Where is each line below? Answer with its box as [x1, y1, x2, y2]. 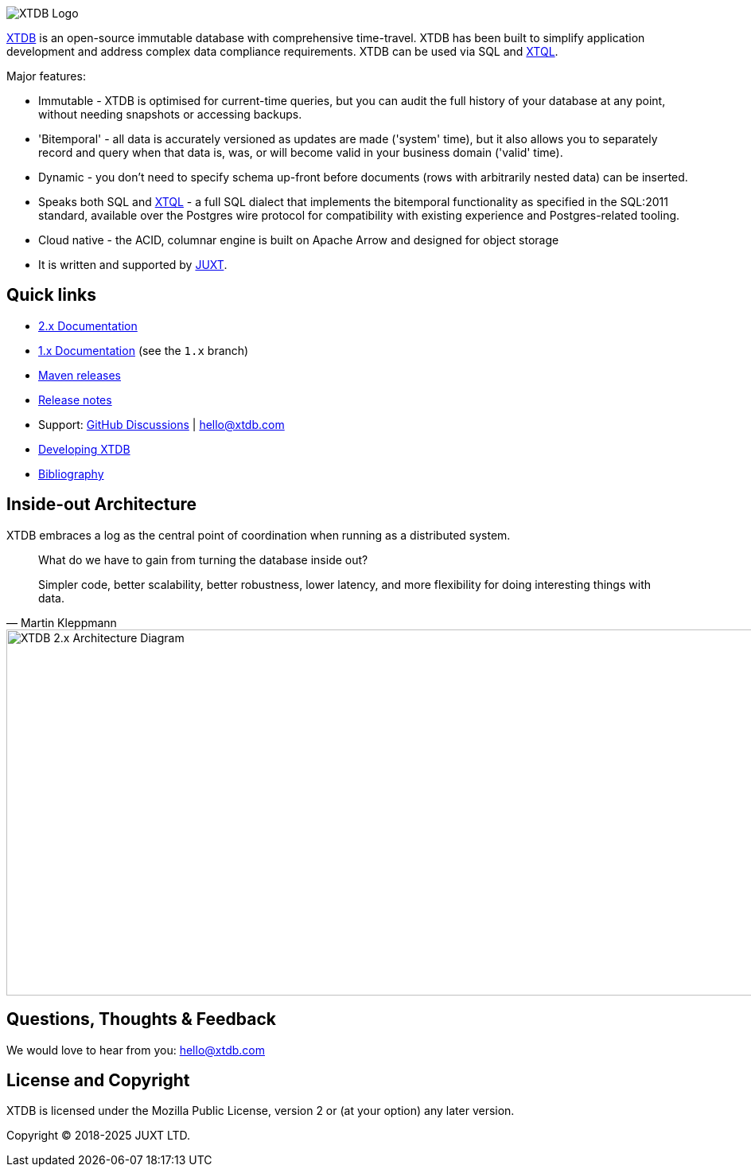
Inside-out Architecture [6, 494, 197, 515]
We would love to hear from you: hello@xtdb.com [6, 1042, 265, 1057]
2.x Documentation [38, 318, 138, 333]
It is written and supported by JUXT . [38, 258, 228, 271]
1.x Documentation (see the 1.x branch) [38, 343, 249, 357]
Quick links [6, 285, 96, 306]
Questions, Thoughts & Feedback [6, 1009, 276, 1030]
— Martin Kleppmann [6, 615, 117, 629]
